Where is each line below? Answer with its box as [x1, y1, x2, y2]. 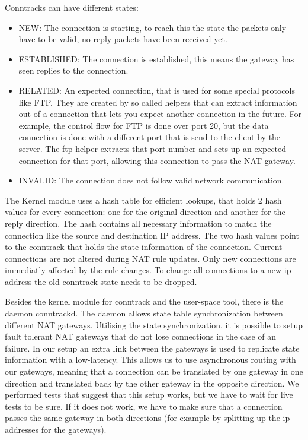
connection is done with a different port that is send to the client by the [18, 131, 281, 143]
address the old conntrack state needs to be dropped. [5, 275, 197, 287]
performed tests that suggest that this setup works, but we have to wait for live [5, 388, 293, 401]
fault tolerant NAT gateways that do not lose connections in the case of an [5, 330, 277, 343]
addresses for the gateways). [5, 423, 107, 435]
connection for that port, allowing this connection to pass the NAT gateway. [18, 154, 296, 166]
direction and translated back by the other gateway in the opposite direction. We [5, 376, 299, 389]
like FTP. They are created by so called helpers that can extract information [18, 96, 297, 108]
